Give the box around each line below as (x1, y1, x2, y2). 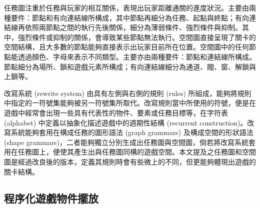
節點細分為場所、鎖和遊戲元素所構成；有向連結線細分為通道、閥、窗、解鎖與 (4, 61, 256, 71)
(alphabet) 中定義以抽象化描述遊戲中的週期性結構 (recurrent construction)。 (4, 117, 247, 127)
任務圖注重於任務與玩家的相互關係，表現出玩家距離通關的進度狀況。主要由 (4, 2, 249, 12)
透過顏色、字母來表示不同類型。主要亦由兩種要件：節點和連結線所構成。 (17, 51, 256, 61)
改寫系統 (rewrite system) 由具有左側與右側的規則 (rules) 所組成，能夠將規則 (4, 87, 251, 98)
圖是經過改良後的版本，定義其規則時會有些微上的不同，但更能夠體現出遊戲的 (4, 156, 256, 166)
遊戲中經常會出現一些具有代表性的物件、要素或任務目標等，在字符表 (4, 107, 228, 117)
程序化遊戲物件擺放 (4, 190, 98, 206)
